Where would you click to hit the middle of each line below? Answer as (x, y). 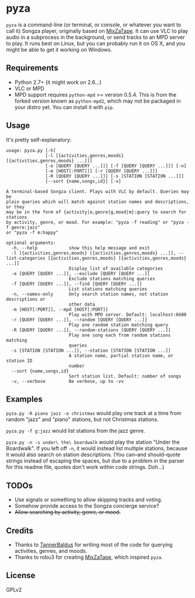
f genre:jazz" (23, 227)
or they (15, 207)
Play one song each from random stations (120, 335)
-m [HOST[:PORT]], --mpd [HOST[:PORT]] (60, 310)
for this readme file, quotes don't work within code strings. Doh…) (85, 467)
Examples (24, 399)
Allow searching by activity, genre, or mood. (67, 512)
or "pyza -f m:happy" (32, 232)
